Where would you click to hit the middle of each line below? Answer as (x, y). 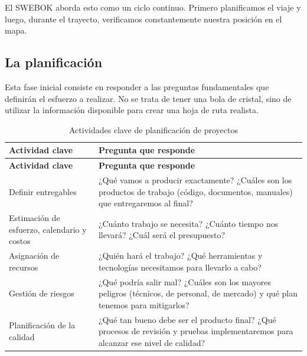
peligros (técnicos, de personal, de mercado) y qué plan (198, 293)
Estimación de (35, 218)
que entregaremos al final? (146, 203)
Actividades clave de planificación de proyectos (153, 129)
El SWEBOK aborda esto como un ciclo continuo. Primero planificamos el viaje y (153, 7)
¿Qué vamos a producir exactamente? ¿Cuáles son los (195, 180)
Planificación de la (42, 325)
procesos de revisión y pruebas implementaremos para (196, 331)
